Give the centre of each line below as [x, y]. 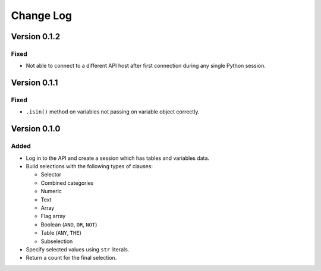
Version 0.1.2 [36, 37]
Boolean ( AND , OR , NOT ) [69, 224]
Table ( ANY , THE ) [61, 233]
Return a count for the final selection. [71, 258]
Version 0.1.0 [36, 129]
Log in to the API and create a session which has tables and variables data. [118, 158]
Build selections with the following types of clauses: [89, 166]
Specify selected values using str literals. [78, 249]
